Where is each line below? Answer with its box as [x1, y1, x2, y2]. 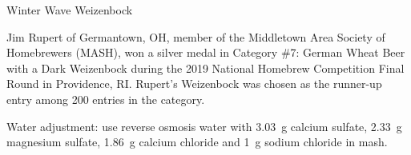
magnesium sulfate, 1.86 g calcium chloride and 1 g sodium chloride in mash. [6, 133, 388, 150]
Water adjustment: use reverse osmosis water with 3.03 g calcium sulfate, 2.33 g [6, 117, 402, 134]
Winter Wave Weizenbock [6, 2, 133, 18]
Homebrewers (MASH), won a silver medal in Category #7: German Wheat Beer [6, 44, 405, 61]
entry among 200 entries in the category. [6, 90, 205, 107]
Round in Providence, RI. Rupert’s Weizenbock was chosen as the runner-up [6, 75, 382, 92]
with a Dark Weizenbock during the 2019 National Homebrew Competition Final [6, 59, 405, 76]
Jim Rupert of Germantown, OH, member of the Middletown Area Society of [6, 28, 385, 45]
